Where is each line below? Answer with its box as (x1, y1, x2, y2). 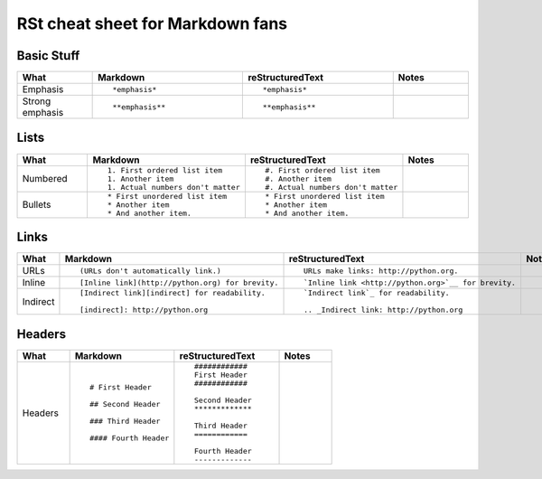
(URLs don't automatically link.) (79, 266, 221, 276)
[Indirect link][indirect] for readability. (79, 288, 266, 298)
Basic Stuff (16, 48, 80, 63)
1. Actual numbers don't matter (107, 182, 240, 192)
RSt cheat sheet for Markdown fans (16, 14, 288, 33)
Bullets (22, 199, 51, 211)
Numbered (22, 173, 68, 185)
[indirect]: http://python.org (79, 305, 209, 315)
